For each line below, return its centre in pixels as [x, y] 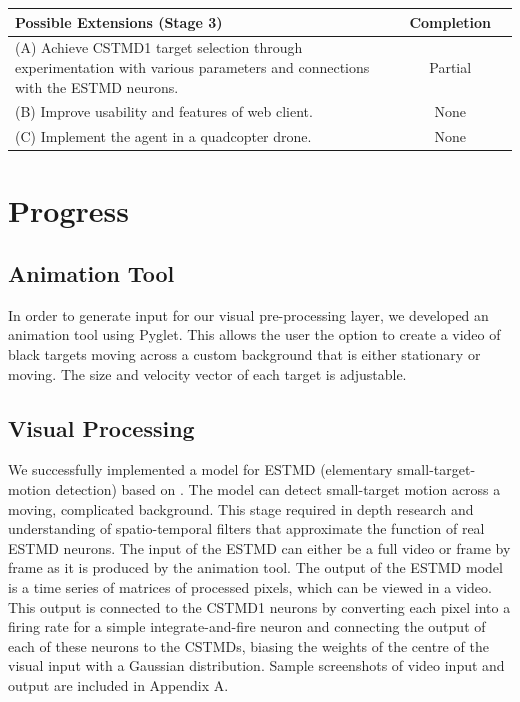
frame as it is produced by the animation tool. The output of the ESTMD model [255, 567]
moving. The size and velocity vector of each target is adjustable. [207, 373]
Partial [450, 66]
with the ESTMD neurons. [97, 86]
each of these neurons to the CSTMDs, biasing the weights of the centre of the [248, 645]
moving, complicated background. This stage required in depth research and [241, 508]
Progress [68, 209]
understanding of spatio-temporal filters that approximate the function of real [246, 528]
